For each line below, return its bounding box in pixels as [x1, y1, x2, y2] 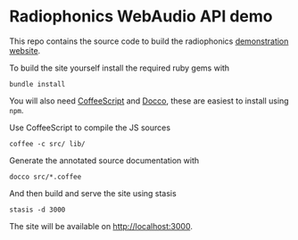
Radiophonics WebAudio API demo [9, 6, 273, 27]
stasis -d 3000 [9, 205, 66, 214]
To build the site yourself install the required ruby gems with [9, 62, 230, 73]
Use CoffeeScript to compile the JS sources [9, 122, 171, 133]
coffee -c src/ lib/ [9, 139, 87, 148]
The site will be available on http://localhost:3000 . [9, 220, 194, 231]
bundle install [9, 79, 66, 88]
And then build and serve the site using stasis [9, 187, 177, 198]
